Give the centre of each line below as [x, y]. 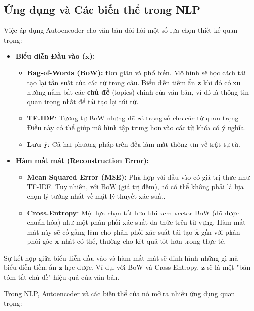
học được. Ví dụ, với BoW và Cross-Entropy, [132, 267]
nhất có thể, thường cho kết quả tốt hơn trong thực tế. [144, 241]
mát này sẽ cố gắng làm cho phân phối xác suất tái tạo [110, 231]
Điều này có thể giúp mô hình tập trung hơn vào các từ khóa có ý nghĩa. [137, 127]
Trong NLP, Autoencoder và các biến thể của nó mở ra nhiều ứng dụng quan [120, 293]
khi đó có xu [222, 82]
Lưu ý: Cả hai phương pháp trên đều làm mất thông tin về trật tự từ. [134, 144]
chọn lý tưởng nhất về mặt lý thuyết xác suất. [96, 196]
